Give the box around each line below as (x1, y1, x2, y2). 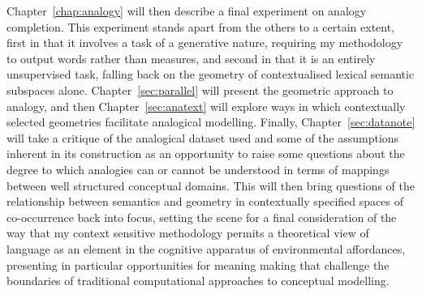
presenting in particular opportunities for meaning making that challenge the (6, 256, 390, 273)
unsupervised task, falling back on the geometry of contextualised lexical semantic (6, 66, 415, 83)
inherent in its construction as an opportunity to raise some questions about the (6, 145, 405, 162)
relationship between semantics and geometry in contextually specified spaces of (6, 193, 403, 210)
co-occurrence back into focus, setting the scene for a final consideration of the (6, 208, 397, 225)
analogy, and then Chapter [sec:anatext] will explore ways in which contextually (6, 97, 406, 114)
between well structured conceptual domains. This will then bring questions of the (6, 177, 415, 194)
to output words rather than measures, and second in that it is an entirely (6, 49, 376, 66)
